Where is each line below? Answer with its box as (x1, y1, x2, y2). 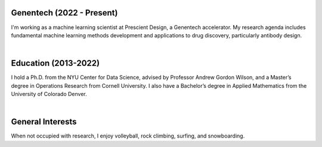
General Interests (11, 117, 77, 127)
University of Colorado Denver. (11, 90, 88, 97)
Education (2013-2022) (11, 58, 100, 68)
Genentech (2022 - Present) (11, 8, 118, 18)
